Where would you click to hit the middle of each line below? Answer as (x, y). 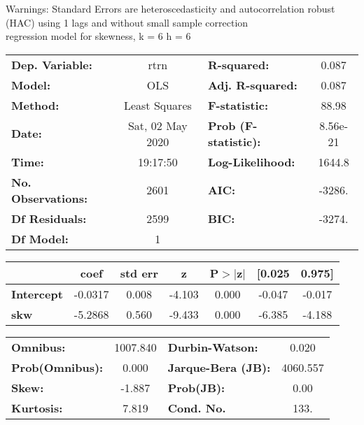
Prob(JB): (196, 387)
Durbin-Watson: (213, 347)
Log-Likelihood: (251, 161)
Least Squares (157, 105)
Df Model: (40, 238)
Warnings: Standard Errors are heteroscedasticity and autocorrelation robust (170, 8)
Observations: (50, 198)
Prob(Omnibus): (57, 367)
